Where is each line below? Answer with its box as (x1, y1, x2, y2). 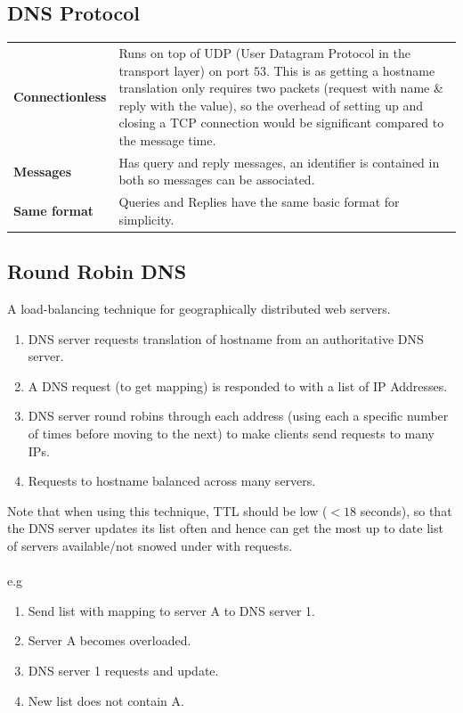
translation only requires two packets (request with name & (118, 78, 443, 97)
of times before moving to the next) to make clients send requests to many (28, 424, 435, 443)
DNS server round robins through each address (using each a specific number (28, 406, 449, 425)
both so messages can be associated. (118, 170, 315, 189)
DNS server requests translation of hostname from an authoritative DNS (28, 329, 424, 348)
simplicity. (118, 209, 175, 228)
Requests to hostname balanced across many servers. (28, 471, 316, 490)
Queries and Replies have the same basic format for (118, 193, 400, 211)
